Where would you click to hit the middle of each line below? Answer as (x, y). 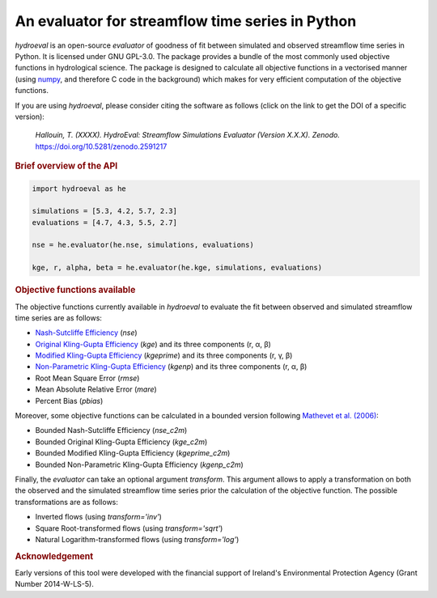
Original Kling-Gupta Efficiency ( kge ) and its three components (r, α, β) (153, 344)
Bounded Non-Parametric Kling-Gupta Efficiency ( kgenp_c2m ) (140, 464)
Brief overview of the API (66, 166)
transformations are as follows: (67, 502)
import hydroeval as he (79, 189)
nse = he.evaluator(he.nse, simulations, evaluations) (143, 245)
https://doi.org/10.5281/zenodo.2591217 (101, 146)
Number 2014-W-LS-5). (55, 584)
